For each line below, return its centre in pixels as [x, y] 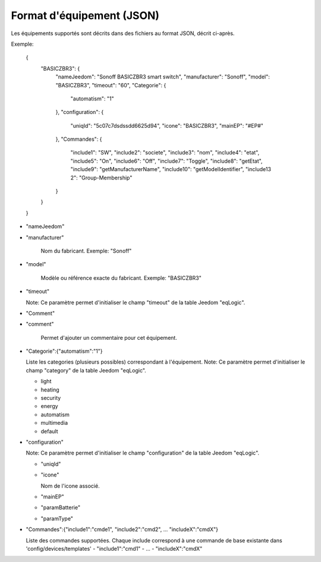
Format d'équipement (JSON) [85, 15]
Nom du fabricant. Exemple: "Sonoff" [86, 251]
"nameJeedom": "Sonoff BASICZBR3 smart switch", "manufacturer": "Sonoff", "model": [163, 77]
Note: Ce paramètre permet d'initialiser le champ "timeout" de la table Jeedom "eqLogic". [136, 302]
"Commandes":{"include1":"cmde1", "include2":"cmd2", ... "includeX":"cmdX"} [122, 529]
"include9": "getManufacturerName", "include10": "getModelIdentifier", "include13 [171, 169]
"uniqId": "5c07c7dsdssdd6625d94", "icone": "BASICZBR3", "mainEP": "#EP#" [167, 125]
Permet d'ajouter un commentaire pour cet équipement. [109, 337]
